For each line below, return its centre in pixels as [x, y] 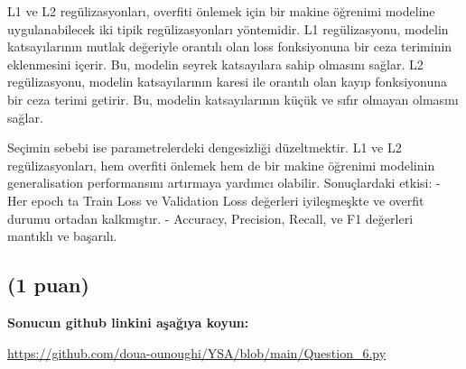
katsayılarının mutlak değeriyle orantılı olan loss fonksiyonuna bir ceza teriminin [230, 46]
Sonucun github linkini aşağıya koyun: [128, 322]
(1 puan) [48, 285]
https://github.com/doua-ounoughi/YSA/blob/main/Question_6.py [197, 352]
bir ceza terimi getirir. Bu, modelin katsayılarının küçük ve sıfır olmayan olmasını [233, 99]
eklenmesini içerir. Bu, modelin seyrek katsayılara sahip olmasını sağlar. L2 [215, 64]
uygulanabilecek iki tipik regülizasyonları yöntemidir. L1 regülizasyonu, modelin [228, 28]
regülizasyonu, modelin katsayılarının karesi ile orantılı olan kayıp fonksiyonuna [228, 82]
